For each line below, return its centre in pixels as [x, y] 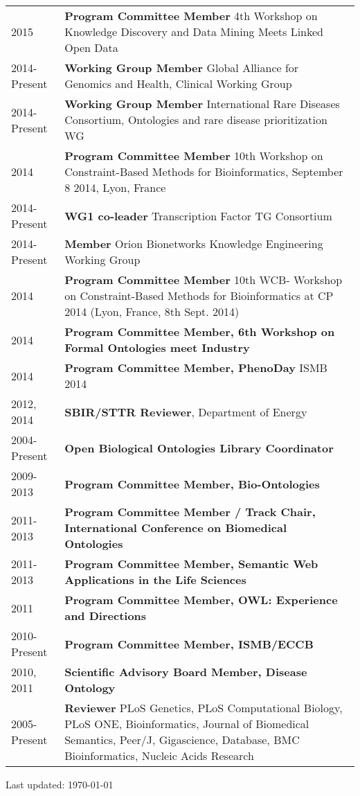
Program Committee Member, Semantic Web [191, 564]
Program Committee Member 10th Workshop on [194, 156]
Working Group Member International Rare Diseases [202, 104]
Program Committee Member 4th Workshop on [191, 16]
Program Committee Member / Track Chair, [190, 512]
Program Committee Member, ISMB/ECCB [189, 644]
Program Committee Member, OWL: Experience [201, 600]
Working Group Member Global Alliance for [182, 68]
